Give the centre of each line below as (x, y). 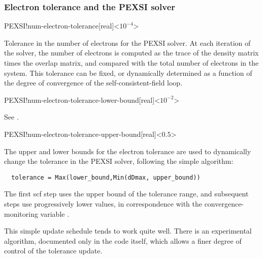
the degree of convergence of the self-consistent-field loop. (93, 83)
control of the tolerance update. (53, 251)
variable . (55, 213)
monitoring (21, 213)
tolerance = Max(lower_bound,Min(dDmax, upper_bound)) (106, 177)
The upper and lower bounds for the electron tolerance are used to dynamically (128, 151)
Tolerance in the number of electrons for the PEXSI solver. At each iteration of (127, 42)
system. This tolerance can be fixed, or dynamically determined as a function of (128, 73)
